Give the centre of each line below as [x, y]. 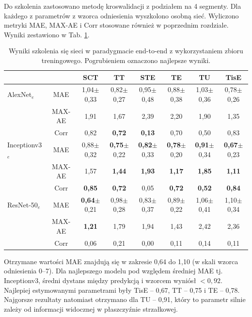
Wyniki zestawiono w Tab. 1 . [47, 34]
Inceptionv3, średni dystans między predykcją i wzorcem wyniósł [100, 280]
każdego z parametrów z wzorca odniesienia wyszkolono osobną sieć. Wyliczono [121, 15]
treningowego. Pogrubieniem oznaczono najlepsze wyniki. [126, 60]
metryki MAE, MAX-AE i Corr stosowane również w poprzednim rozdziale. [116, 25]
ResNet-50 [23, 204]
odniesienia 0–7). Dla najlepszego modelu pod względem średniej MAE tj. [113, 271]
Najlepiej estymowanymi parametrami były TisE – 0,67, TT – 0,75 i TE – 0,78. [122, 290]
